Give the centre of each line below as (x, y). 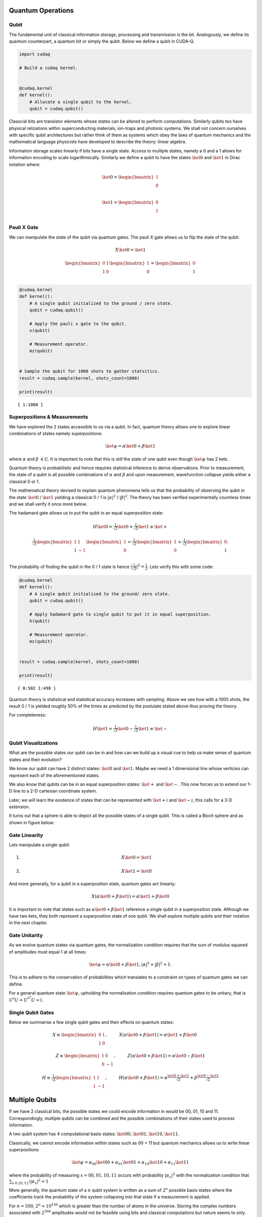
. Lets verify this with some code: (180, 567)
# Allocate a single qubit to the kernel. (81, 102)
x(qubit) (40, 331)
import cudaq (35, 54)
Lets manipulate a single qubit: (40, 845)
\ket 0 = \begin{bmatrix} (128, 177)
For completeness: (27, 715)
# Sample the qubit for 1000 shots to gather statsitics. (90, 371)
